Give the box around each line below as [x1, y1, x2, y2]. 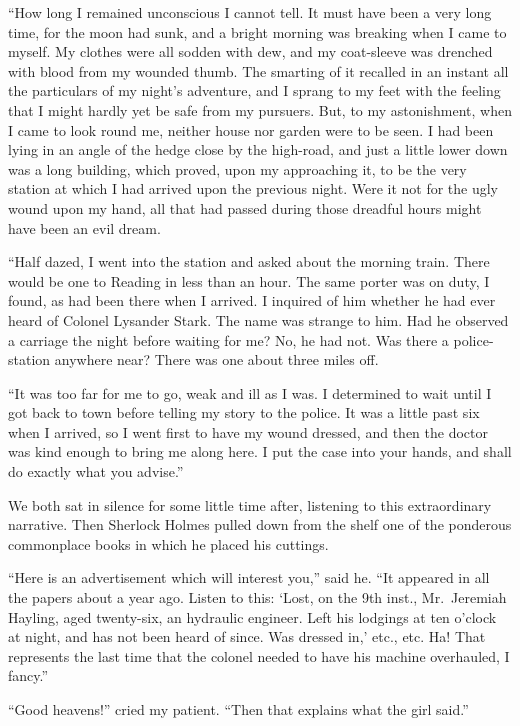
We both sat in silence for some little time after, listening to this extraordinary [8, 494, 492, 515]
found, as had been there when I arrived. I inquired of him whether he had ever [8, 290, 496, 311]
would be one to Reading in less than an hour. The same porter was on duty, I [8, 270, 490, 291]
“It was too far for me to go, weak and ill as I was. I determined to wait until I [8, 382, 492, 403]
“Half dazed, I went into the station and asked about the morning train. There [8, 251, 490, 272]
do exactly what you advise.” [8, 461, 184, 482]
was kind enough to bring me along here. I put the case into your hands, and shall [8, 441, 512, 462]
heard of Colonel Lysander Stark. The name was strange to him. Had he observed [8, 309, 509, 330]
